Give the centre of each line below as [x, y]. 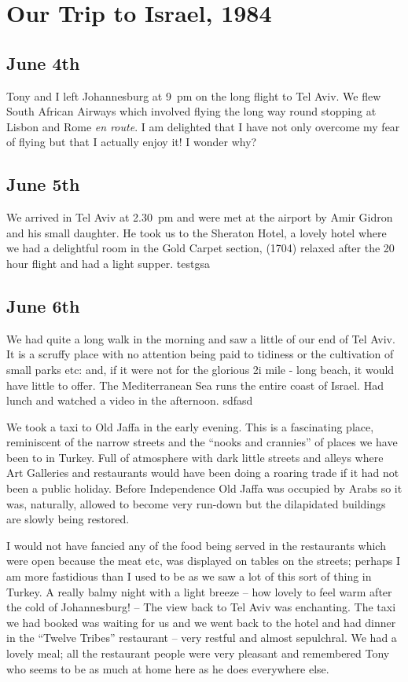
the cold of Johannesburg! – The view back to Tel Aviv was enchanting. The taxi [201, 607]
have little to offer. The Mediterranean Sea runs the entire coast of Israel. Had [195, 385]
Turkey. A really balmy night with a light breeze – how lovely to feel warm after [199, 591]
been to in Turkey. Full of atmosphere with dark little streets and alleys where [195, 457]
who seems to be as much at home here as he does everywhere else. [168, 668]
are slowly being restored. [68, 519]
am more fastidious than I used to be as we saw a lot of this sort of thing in [189, 576]
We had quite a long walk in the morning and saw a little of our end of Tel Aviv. [201, 338]
